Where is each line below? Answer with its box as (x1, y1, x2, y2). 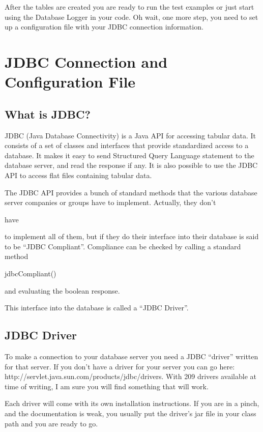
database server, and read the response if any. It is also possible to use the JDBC (5, 160, 258, 170)
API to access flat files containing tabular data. (5, 169, 152, 180)
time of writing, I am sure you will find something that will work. (5, 381, 209, 391)
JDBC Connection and (5, 51, 168, 72)
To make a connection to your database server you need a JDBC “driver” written (5, 351, 258, 362)
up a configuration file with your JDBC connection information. (5, 21, 203, 32)
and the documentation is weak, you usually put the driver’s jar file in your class (5, 408, 256, 419)
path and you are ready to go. (5, 418, 98, 428)
